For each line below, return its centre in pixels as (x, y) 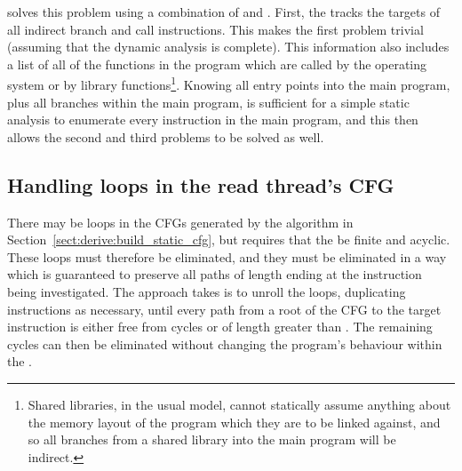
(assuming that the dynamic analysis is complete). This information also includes (228, 47)
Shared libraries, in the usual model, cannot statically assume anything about (239, 404)
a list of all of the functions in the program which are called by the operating (217, 64)
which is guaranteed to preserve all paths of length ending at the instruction (215, 274)
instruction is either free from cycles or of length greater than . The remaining (220, 327)
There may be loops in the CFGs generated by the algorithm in (180, 222)
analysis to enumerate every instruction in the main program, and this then (213, 120)
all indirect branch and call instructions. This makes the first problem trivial (215, 29)
